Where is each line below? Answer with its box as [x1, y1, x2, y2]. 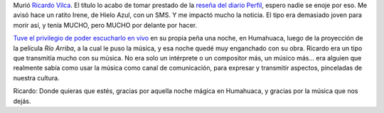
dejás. [13, 97, 31, 105]
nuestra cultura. [13, 73, 60, 82]
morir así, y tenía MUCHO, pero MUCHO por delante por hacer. [13, 21, 198, 29]
